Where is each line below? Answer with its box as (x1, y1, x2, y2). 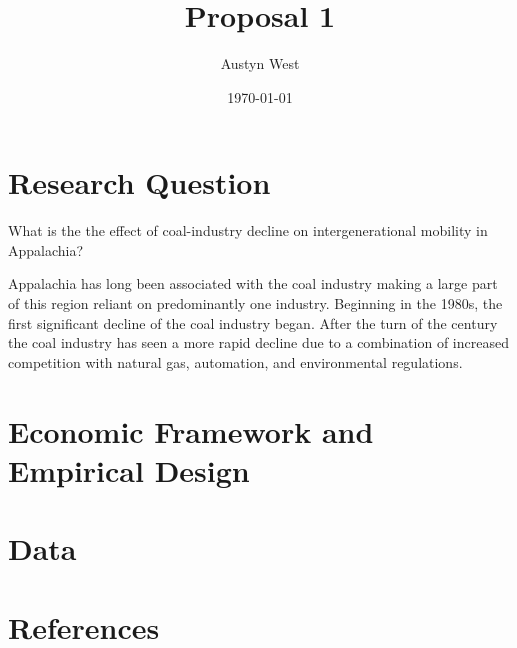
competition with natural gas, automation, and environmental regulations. (8, 351, 463, 372)
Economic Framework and (8, 410, 374, 451)
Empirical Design (8, 449, 250, 490)
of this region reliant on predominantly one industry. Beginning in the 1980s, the (8, 293, 503, 314)
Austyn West (220, 53, 300, 74)
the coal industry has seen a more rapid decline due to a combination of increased (8, 332, 509, 353)
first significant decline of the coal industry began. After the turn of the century (8, 312, 498, 333)
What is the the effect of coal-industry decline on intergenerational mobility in (8, 220, 488, 241)
